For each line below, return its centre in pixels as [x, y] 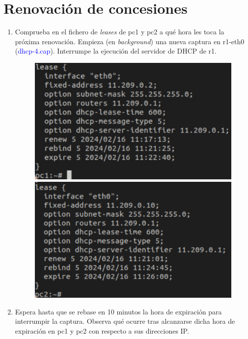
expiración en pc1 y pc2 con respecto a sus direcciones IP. [102, 331]
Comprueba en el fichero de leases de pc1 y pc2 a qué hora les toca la [120, 32]
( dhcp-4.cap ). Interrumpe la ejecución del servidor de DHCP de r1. [116, 51]
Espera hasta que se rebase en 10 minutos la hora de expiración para [118, 311]
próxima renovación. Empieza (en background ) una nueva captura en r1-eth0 [130, 41]
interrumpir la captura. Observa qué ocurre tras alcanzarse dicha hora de [125, 321]
